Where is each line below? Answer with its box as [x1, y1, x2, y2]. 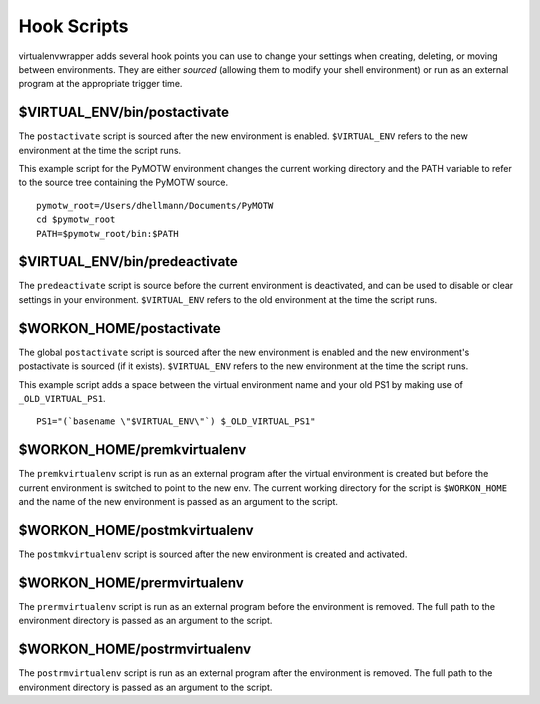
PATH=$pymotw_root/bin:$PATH [36, 228, 179, 239]
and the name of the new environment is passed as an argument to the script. [18, 496, 339, 508]
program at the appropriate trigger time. [18, 78, 183, 90]
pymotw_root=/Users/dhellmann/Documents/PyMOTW [36, 200, 274, 211]
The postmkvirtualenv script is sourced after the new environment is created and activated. [18, 548, 408, 560]
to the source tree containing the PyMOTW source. [18, 176, 229, 189]
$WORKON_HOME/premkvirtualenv [18, 441, 247, 459]
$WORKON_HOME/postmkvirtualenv [18, 521, 254, 539]
